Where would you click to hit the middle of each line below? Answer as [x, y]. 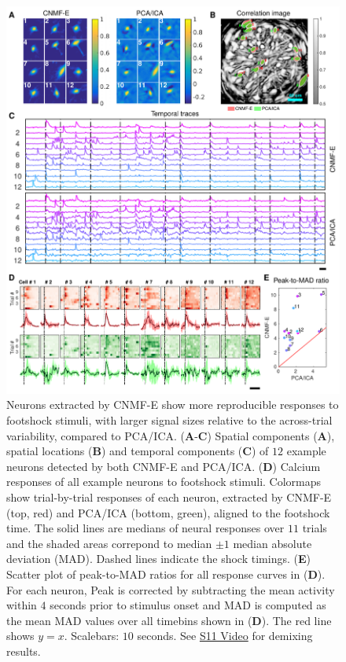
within [22, 605]
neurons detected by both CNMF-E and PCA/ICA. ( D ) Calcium [164, 466]
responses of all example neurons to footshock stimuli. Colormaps [164, 482]
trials [315, 528]
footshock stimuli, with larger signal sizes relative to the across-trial [169, 420]
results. [24, 651]
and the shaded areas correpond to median [109, 543]
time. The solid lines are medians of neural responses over [145, 528]
